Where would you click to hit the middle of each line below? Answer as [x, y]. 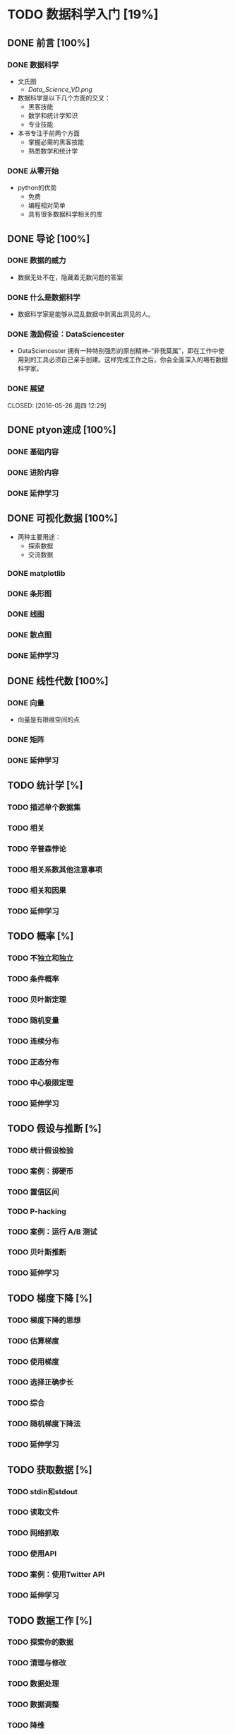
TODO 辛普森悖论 [37, 849]
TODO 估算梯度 [33, 1341]
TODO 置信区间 [33, 1191]
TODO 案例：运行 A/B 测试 [52, 1232]
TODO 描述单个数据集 [44, 807]
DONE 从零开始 [33, 170]
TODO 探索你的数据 [41, 1642]
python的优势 [37, 187]
